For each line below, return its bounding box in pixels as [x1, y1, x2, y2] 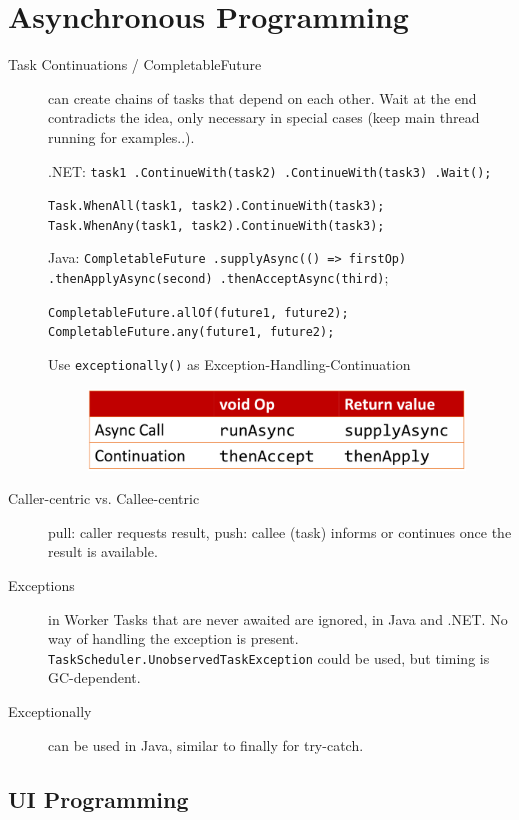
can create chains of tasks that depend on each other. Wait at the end [48, 87, 477, 108]
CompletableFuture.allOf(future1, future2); [48, 305, 349, 320]
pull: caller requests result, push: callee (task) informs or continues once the [48, 521, 512, 542]
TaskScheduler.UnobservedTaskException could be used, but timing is [48, 647, 490, 668]
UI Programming [8, 783, 189, 814]
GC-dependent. [48, 667, 141, 688]
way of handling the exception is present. [48, 628, 299, 649]
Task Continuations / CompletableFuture [8, 54, 262, 75]
